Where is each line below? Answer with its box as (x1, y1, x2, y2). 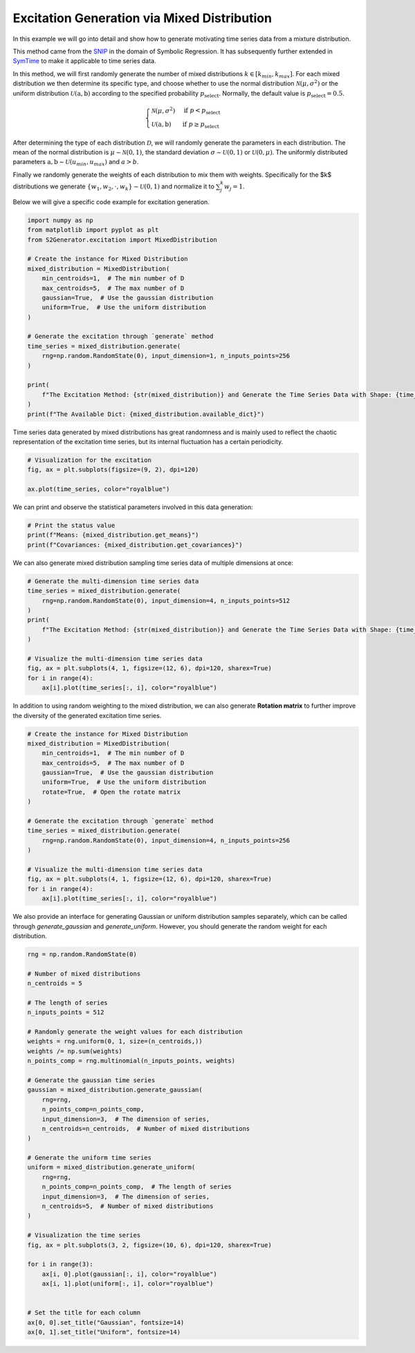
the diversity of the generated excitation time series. (12, 711, 162, 719)
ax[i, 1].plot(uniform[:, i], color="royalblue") (41, 1280, 214, 1288)
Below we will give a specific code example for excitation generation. (12, 197, 210, 206)
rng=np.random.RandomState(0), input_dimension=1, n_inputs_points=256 (41, 352, 290, 360)
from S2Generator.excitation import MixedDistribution (27, 235, 217, 244)
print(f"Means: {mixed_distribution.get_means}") (27, 531, 199, 539)
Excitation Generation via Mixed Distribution (12, 10, 273, 26)
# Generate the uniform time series (27, 1154, 152, 1162)
